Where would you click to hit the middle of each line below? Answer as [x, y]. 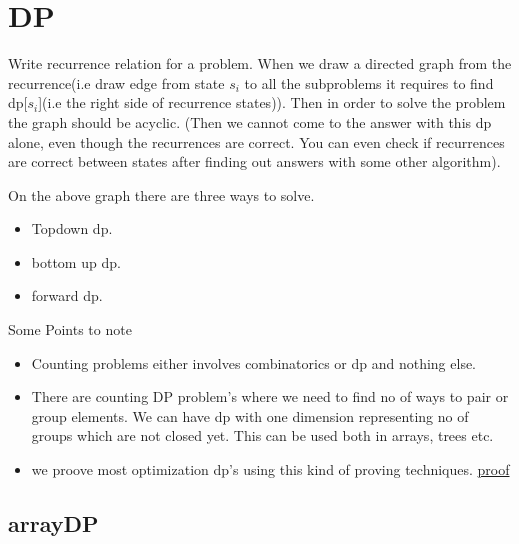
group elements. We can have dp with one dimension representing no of [250, 415]
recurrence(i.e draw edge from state [116, 82]
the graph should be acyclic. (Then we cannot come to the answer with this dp [250, 121]
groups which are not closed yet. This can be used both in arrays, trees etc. [262, 435]
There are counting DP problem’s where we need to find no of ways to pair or [270, 396]
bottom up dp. [76, 261]
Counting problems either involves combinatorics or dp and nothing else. [254, 362]
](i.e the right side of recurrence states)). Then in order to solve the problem [272, 102]
